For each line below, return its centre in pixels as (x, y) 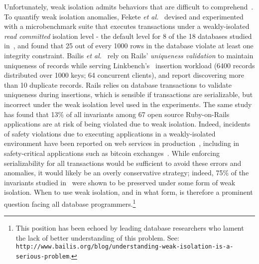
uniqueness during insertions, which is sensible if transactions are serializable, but (129, 94)
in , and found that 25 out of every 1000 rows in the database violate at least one (129, 46)
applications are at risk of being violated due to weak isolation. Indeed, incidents (127, 124)
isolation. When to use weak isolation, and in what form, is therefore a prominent (129, 192)
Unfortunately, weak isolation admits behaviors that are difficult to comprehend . (129, 6)
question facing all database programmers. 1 (70, 203)
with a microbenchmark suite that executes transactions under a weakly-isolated (127, 26)
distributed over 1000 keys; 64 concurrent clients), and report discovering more (124, 75)
